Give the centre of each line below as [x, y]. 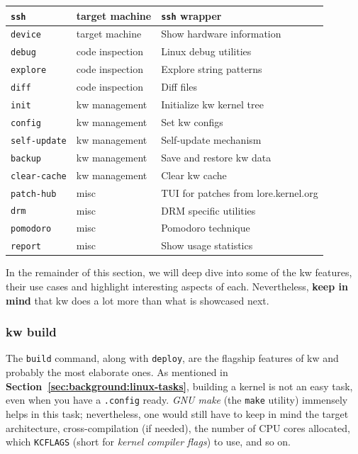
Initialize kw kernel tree [212, 104]
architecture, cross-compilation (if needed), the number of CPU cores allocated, [178, 427]
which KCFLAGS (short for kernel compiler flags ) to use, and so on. [148, 442]
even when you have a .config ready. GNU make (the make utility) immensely [177, 400]
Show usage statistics [207, 245]
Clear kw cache [194, 175]
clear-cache [39, 176]
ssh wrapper [191, 15]
